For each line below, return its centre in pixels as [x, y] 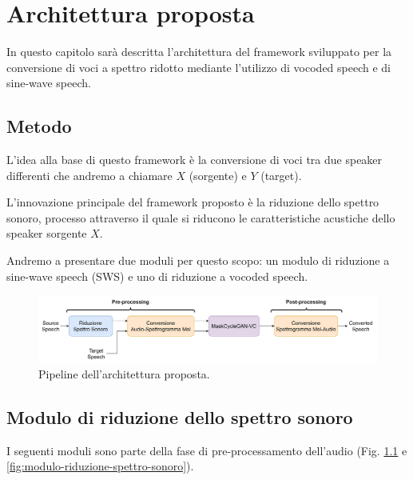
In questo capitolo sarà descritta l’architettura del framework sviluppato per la [199, 52]
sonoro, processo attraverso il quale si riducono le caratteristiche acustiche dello [201, 217]
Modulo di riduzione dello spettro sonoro [180, 416]
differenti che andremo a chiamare [89, 175]
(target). [281, 175]
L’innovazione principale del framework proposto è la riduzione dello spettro [193, 202]
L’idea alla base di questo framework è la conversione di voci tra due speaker [195, 160]
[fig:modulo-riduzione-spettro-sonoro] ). [100, 466]
